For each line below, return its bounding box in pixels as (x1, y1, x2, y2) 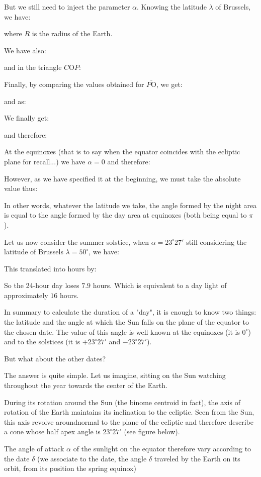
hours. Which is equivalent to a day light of (93, 280, 227, 291)
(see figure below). (124, 426, 180, 437)
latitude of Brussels (4, 246, 63, 257)
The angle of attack (4, 443, 64, 453)
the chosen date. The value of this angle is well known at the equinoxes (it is (4, 326, 240, 337)
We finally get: (4, 113, 49, 123)
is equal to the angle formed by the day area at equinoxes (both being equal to (4, 210, 247, 220)
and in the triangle (4, 62, 62, 72)
